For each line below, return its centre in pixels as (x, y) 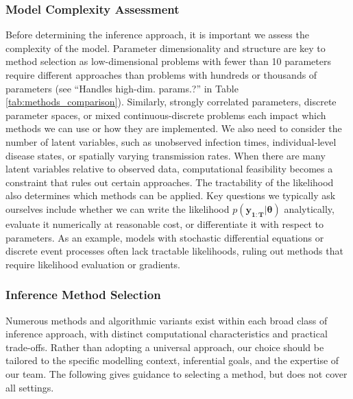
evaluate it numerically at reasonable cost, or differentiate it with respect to (165, 223)
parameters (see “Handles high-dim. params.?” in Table (122, 88)
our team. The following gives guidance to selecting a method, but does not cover (176, 373)
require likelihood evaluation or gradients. (93, 264)
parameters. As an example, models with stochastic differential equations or (165, 237)
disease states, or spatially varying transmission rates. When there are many (166, 155)
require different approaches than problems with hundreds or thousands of (161, 75)
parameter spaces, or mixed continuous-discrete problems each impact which (166, 115)
